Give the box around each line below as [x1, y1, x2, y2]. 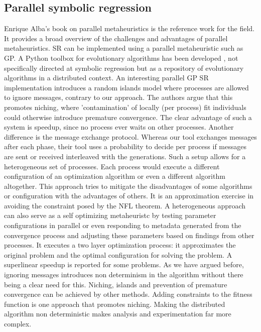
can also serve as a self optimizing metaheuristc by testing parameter [4, 210, 216, 220]
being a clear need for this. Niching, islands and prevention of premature [4, 279, 227, 289]
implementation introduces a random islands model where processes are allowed [4, 82, 249, 92]
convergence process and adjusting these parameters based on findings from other [4, 230, 254, 240]
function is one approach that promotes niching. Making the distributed [4, 298, 225, 309]
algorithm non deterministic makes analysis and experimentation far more [4, 308, 231, 319]
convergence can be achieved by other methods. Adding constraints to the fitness [4, 289, 252, 299]
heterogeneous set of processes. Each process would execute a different [4, 161, 220, 171]
